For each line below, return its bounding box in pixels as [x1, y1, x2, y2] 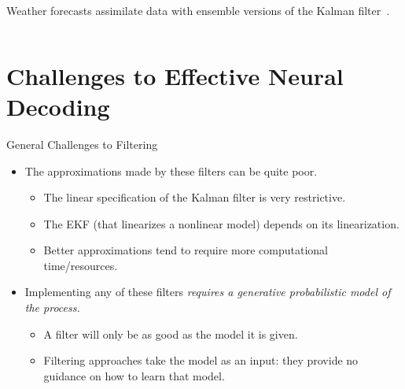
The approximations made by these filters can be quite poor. [24, 162, 318, 179]
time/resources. [43, 257, 118, 273]
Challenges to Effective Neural [6, 59, 344, 91]
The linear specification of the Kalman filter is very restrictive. [43, 189, 346, 206]
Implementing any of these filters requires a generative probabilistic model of [24, 283, 391, 300]
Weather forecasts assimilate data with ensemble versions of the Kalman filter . [6, 2, 390, 18]
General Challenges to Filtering [6, 135, 158, 152]
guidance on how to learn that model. [43, 367, 225, 383]
